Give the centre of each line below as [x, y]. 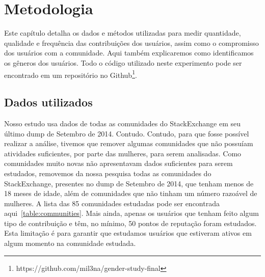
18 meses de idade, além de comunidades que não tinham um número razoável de [131, 193]
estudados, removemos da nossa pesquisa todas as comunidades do [108, 173]
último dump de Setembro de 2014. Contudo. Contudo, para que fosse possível [127, 133]
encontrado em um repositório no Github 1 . [71, 74]
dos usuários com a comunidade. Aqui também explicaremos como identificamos [129, 53]
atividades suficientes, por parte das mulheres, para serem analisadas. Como [123, 153]
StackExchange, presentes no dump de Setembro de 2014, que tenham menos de [129, 183]
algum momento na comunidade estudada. [70, 243]
